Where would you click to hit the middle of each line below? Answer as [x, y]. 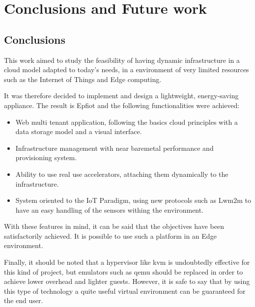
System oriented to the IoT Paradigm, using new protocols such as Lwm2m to [133, 200]
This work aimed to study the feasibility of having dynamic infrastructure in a [122, 60]
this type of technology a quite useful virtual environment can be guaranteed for [125, 291]
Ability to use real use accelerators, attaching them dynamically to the [122, 174]
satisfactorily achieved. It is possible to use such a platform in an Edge [110, 236]
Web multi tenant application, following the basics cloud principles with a [127, 122]
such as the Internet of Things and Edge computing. [83, 79]
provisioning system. [46, 157]
